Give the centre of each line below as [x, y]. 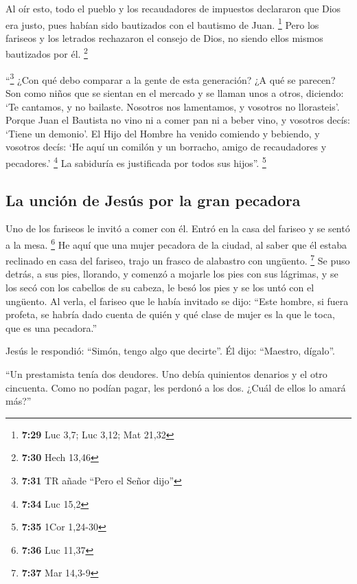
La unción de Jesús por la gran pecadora [153, 200]
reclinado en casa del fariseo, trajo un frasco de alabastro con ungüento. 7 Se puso [178, 259]
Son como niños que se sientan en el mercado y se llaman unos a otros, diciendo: [175, 92]
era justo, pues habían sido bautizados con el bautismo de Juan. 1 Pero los [162, 23]
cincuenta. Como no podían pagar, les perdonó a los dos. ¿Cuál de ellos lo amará [176, 387]
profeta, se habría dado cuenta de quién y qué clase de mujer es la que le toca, [170, 314]
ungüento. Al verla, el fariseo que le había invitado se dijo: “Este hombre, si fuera [177, 301]
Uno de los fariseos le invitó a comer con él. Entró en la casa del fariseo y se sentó [178, 228]
